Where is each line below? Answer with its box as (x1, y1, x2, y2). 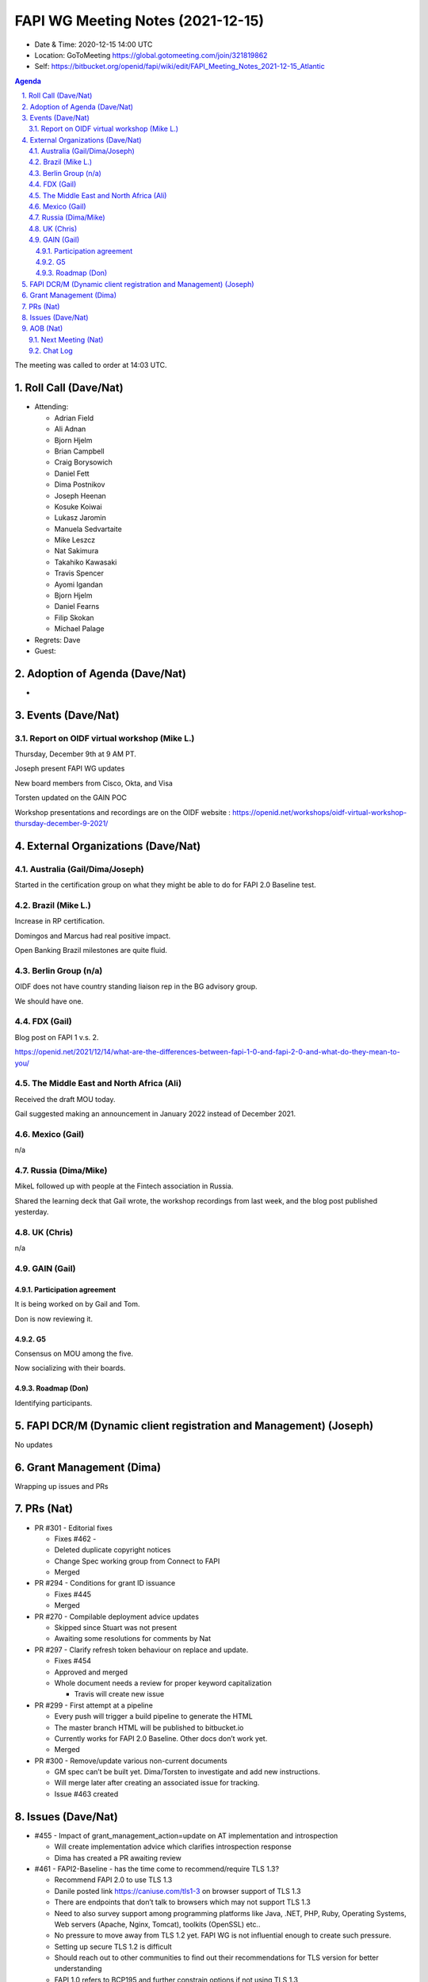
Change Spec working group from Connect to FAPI (54, 1556, 220, 1566)
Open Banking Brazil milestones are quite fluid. (14, 946, 168, 955)
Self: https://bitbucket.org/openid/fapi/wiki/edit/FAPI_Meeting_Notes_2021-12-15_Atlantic (34, 62, 325, 71)
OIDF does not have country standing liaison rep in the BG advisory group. (14, 981, 258, 991)
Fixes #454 (54, 1656, 91, 1666)
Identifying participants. (14, 1398, 93, 1407)
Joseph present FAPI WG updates (14, 763, 125, 773)
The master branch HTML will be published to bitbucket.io (54, 1723, 244, 1732)
